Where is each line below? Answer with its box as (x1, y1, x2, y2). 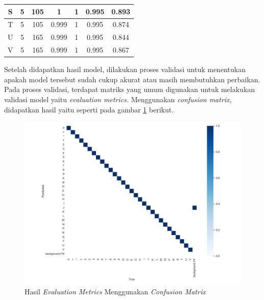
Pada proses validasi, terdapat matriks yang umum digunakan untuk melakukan (4, 84, 255, 95)
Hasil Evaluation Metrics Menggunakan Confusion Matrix (25, 286, 206, 296)
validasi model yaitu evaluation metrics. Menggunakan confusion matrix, (4, 94, 232, 104)
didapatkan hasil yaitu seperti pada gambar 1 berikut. (4, 104, 174, 114)
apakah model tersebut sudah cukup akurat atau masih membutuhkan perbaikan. (4, 74, 260, 84)
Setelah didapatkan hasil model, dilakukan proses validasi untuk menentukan (4, 64, 246, 75)
